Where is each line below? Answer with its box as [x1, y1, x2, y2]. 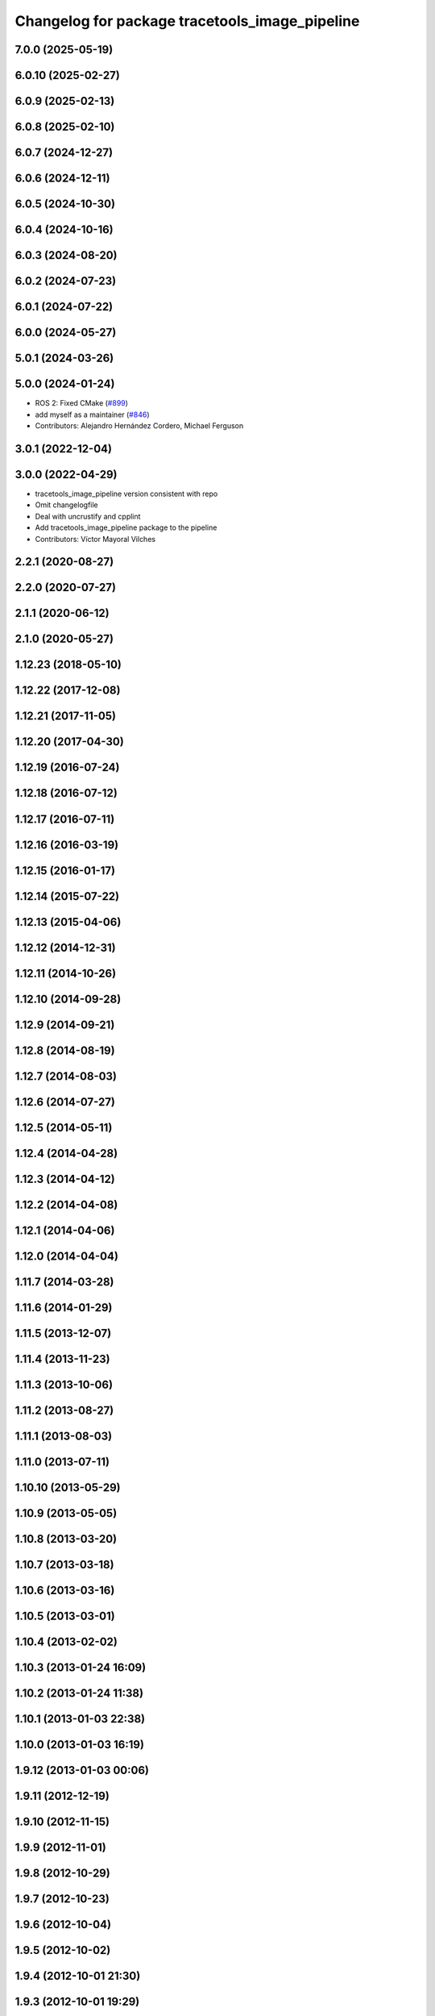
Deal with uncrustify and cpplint [35, 511, 141, 521]
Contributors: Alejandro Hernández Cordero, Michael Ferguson [35, 421, 244, 431]
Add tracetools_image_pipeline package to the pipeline [35, 523, 217, 532]
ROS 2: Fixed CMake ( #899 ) [35, 398, 129, 408]
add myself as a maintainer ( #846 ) [35, 410, 150, 419]
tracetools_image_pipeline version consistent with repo [35, 489, 218, 498]
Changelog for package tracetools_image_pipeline [14, 12, 360, 30]
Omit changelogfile [35, 500, 98, 510]
